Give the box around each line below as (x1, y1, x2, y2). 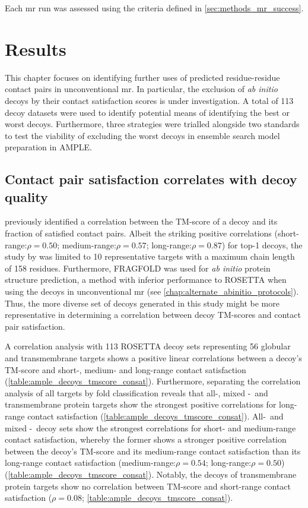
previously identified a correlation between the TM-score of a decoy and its (5, 215, 278, 228)
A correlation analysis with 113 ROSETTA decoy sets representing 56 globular (5, 340, 291, 352)
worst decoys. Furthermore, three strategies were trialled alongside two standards (5, 118, 300, 130)
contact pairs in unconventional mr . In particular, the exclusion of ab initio (5, 83, 278, 95)
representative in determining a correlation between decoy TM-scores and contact (5, 308, 301, 321)
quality (5, 187, 48, 206)
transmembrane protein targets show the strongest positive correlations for (5, 398, 277, 411)
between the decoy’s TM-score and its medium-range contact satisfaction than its (5, 444, 301, 457)
